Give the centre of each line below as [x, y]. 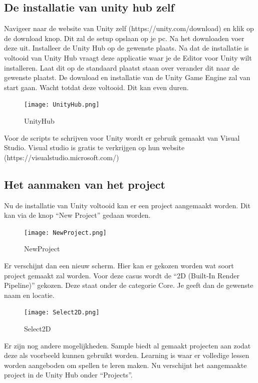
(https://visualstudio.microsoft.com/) [62, 157]
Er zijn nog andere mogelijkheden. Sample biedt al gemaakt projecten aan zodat [127, 345]
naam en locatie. [29, 295]
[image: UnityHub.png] [62, 105]
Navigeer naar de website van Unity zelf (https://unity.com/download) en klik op [129, 28]
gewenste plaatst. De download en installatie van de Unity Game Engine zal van [127, 77]
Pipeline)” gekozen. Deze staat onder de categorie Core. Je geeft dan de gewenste [129, 285]
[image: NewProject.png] [65, 233]
